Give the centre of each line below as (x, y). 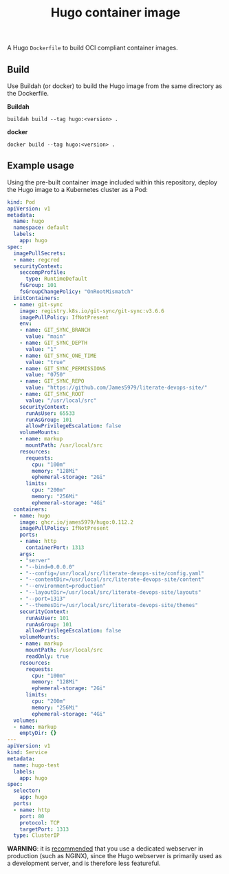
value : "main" (46, 337)
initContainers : (36, 298)
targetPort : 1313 (44, 829)
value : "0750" (46, 375)
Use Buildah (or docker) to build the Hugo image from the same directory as (115, 86)
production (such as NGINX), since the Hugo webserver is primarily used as (115, 856)
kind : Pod (21, 202)
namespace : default (41, 228)
